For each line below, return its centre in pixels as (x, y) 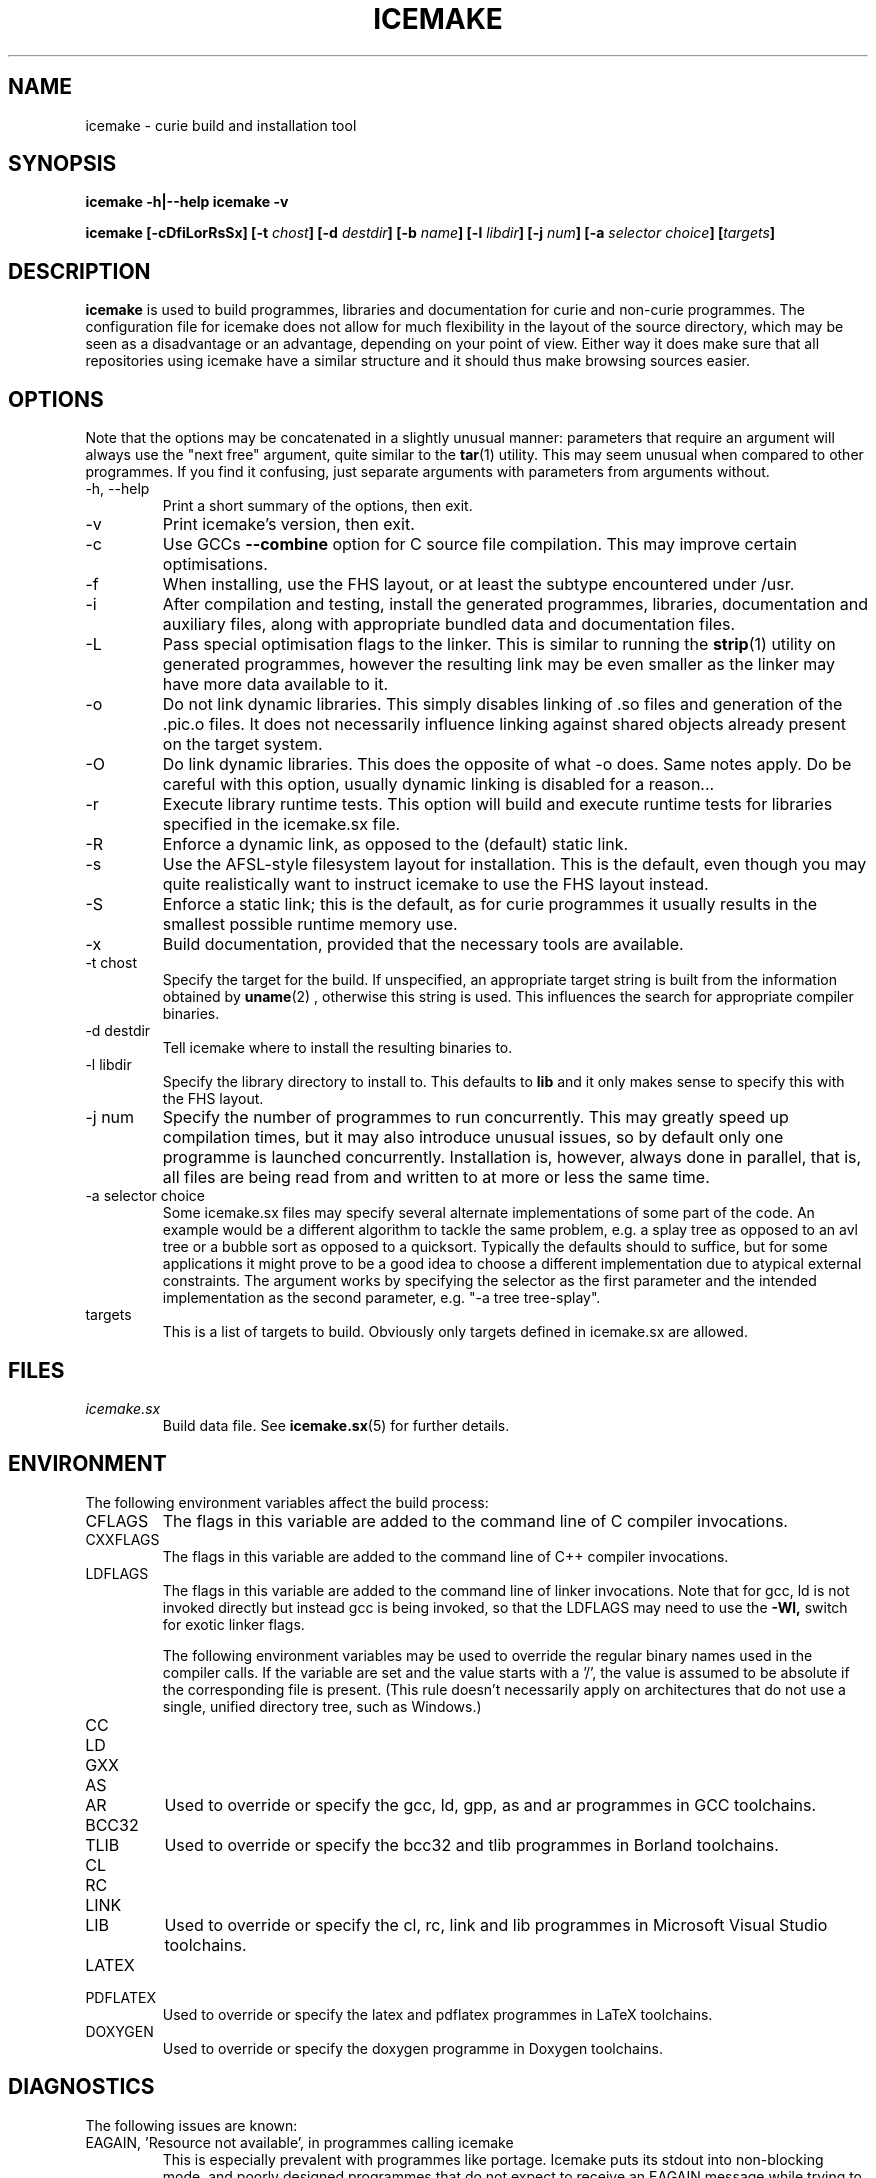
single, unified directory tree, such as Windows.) (322, 1706)
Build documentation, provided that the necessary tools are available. (423, 944)
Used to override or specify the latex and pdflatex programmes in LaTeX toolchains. (437, 2014)
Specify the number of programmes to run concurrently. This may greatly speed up (475, 1117)
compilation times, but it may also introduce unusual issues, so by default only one (473, 1137)
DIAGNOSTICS (81, 2087)
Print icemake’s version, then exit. (288, 524)
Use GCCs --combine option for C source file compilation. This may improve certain (479, 544)
